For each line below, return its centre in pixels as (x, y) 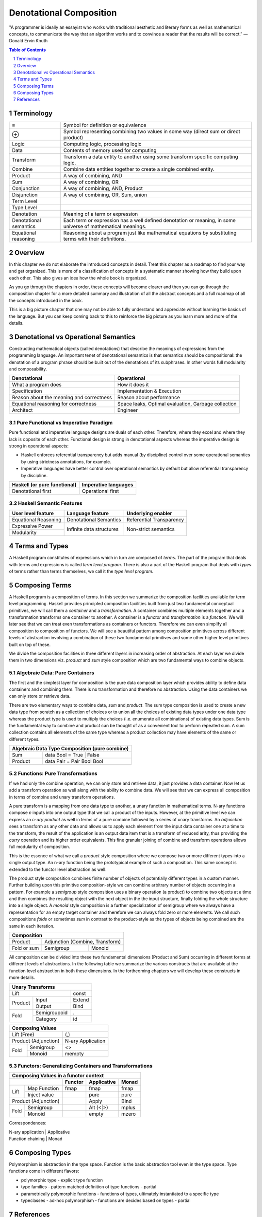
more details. (22, 977)
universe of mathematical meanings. (105, 226)
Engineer (128, 410)
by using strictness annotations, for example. (66, 461)
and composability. (28, 369)
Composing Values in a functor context (58, 1076)
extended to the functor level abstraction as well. (58, 869)
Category (46, 1019)
